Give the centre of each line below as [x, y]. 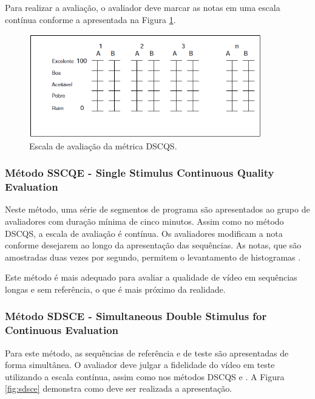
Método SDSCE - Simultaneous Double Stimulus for [136, 316]
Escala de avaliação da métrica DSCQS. [103, 145]
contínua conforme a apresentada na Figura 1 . [90, 19]
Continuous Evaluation [62, 330]
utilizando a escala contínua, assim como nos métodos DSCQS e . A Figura [145, 376]
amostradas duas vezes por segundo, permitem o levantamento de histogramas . [153, 257]
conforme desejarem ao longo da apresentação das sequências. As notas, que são [153, 245]
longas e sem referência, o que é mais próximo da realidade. [115, 289]
